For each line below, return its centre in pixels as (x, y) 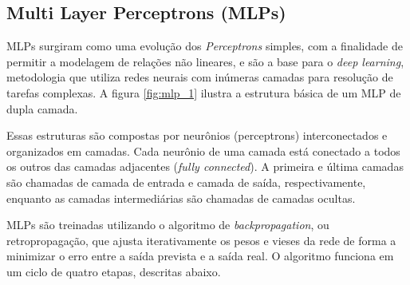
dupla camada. (42, 108)
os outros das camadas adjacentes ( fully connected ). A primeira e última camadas (205, 166)
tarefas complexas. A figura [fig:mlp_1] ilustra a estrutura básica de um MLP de (204, 92)
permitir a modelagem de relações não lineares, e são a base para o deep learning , (205, 61)
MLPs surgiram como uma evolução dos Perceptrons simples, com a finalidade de (205, 46)
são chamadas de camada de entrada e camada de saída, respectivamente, (186, 182)
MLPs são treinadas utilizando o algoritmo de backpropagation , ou (168, 225)
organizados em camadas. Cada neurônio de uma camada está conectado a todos (203, 150)
